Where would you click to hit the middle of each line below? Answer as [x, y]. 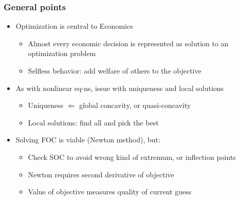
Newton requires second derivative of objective [101, 174]
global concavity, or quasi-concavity [135, 105]
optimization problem [62, 53]
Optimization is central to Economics [74, 26]
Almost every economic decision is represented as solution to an [128, 43]
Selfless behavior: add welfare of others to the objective [115, 70]
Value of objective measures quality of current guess [110, 192]
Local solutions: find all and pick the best [93, 122]
